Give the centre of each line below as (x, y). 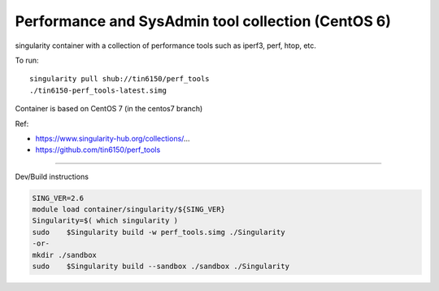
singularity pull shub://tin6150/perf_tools (120, 79)
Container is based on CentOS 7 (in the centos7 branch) (109, 109)
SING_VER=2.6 (58, 198)
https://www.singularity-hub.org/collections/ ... (113, 138)
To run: (27, 60)
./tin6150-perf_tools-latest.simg (98, 90)
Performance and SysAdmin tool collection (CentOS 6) (203, 21)
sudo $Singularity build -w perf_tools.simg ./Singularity (159, 232)
